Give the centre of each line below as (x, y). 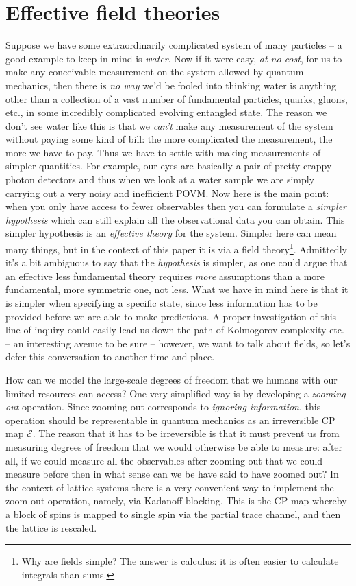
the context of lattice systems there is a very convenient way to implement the (170, 487)
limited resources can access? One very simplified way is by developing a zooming (176, 393)
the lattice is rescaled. (51, 527)
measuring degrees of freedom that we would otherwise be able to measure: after (174, 447)
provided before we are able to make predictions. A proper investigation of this (171, 316)
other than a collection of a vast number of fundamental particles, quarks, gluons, (177, 98)
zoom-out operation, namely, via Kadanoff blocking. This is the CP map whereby (176, 501)
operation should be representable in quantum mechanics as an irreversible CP (170, 420)
